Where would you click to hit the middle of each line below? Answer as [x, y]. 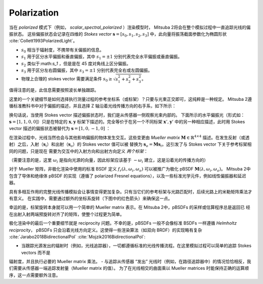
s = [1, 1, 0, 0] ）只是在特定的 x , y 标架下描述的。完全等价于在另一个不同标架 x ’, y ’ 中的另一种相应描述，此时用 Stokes [127, 122]
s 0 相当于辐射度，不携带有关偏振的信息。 [63, 50]
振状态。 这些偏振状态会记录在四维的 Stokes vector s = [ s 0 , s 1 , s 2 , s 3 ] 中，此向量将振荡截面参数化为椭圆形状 [118, 34]
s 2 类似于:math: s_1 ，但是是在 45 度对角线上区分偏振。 [76, 64]
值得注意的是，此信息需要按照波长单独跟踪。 [54, 90]
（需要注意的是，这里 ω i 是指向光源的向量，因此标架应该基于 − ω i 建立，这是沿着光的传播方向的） [109, 161]
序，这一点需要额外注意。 [35, 275]
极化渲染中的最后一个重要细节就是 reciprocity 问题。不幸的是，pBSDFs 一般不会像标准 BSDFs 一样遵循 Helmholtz [123, 223]
